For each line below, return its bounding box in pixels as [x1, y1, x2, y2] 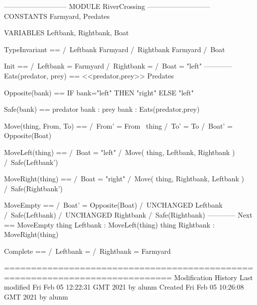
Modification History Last [174, 272, 253, 282]
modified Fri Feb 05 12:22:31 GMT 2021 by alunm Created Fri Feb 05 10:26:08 [4, 282, 244, 292]
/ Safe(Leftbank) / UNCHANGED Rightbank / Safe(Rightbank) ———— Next [4, 209, 253, 220]
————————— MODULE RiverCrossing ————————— [4, 1, 210, 11]
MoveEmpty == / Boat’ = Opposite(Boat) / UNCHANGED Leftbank [4, 200, 223, 210]
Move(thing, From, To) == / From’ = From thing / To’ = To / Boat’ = [4, 120, 233, 131]
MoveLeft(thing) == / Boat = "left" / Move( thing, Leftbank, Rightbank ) [4, 147, 235, 157]
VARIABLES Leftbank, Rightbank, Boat [4, 27, 129, 38]
